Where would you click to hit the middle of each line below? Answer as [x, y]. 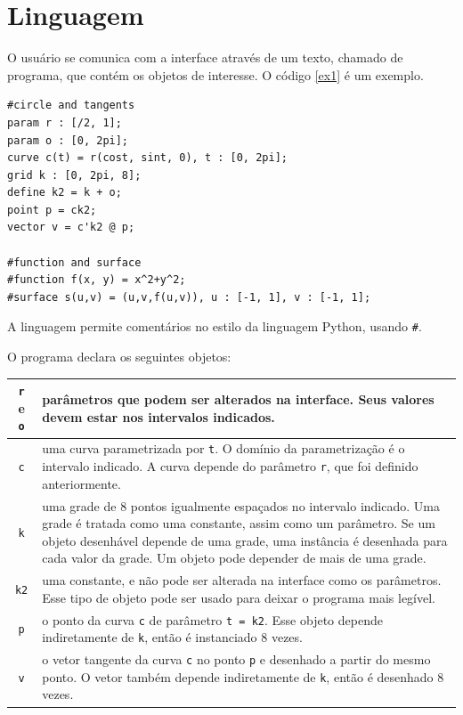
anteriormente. [81, 483]
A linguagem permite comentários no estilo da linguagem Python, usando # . [215, 326]
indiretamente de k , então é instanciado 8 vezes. [172, 637]
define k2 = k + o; [65, 193]
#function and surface [74, 262]
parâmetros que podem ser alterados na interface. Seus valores [238, 399]
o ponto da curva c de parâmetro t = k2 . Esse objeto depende [212, 619]
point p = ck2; [52, 210]
